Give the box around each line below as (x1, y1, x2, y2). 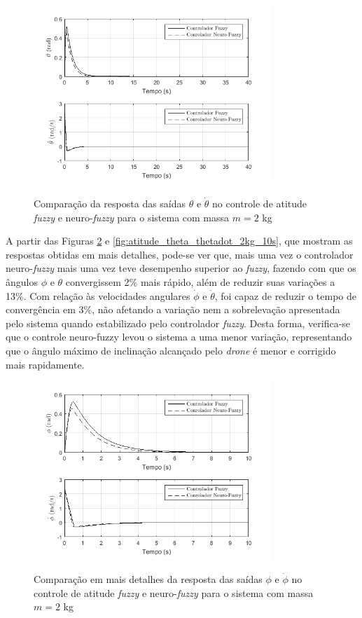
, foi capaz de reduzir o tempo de (214, 288, 356, 303)
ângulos (6, 274, 38, 289)
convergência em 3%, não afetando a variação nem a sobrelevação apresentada (6, 302, 340, 317)
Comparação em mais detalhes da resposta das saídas (34, 572, 263, 586)
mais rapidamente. (6, 357, 85, 371)
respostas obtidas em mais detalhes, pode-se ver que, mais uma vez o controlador (6, 247, 354, 261)
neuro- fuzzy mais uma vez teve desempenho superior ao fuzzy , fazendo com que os (6, 261, 356, 275)
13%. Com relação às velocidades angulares (6, 288, 190, 303)
